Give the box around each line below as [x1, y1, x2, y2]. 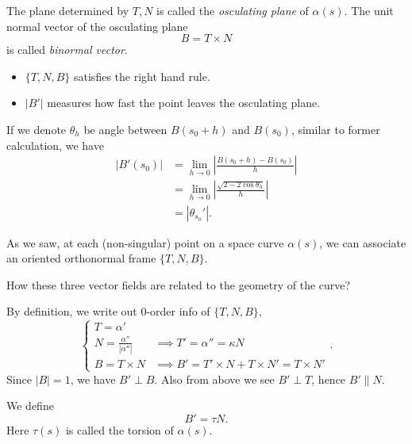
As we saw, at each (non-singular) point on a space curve [6, 234, 284, 251]
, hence [311, 370, 346, 387]
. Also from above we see [154, 370, 275, 387]
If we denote [6, 121, 67, 137]
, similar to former [291, 121, 380, 137]
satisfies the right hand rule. [74, 67, 210, 84]
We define [6, 397, 54, 414]
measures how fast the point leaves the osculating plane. [47, 94, 321, 111]
